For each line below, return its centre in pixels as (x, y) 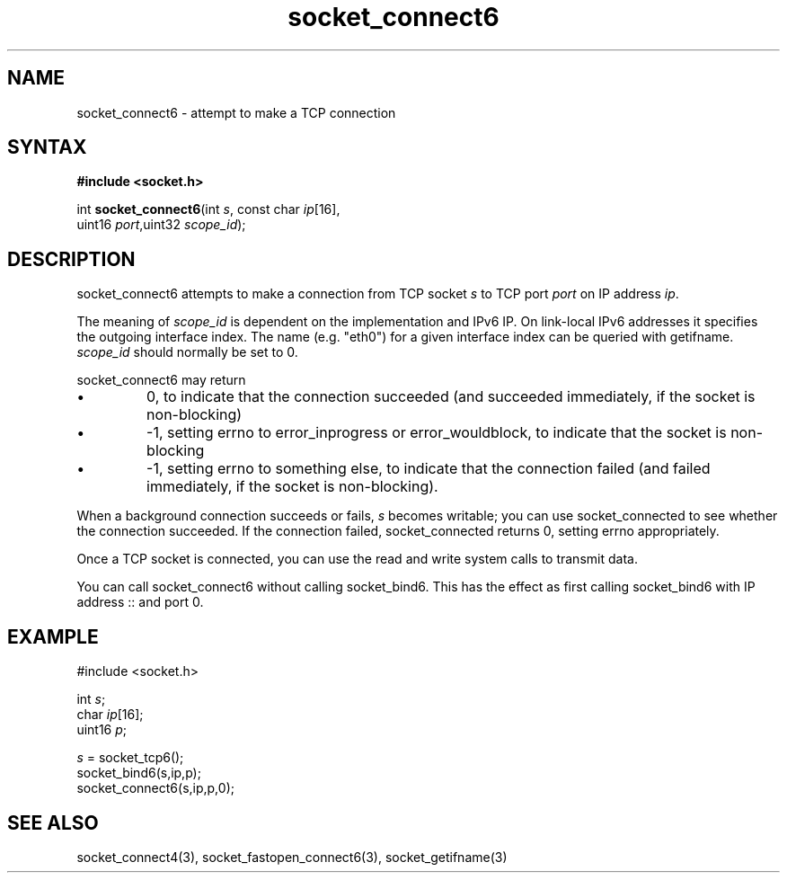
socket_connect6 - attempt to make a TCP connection (236, 112)
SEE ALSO (53, 822)
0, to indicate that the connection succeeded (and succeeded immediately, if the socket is (451, 397)
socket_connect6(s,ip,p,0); (155, 788)
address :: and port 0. (140, 602)
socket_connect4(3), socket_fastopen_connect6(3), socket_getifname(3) (292, 857)
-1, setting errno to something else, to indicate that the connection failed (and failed (429, 469)
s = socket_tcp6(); (130, 758)
